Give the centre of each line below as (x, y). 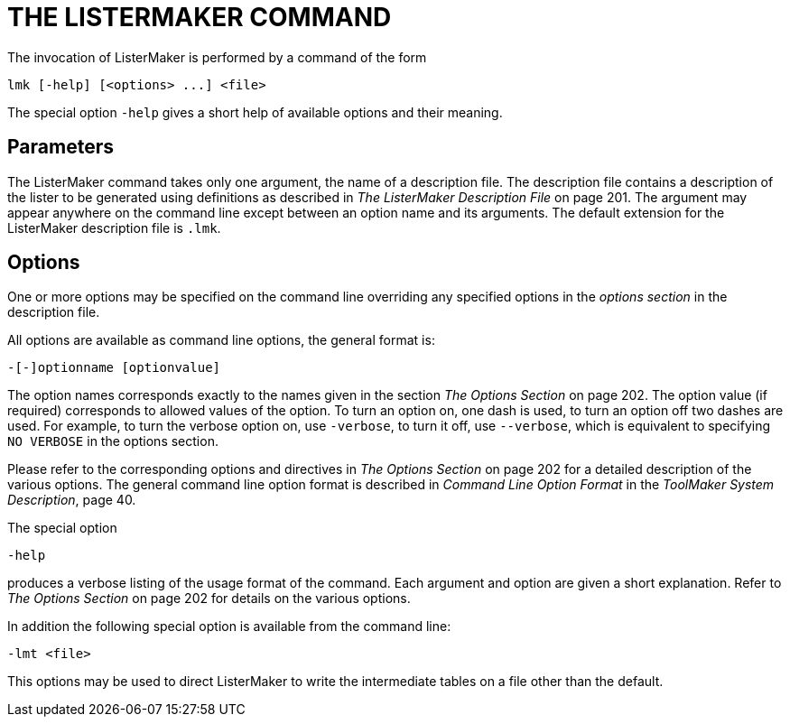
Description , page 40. (72, 500)
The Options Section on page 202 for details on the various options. (209, 599)
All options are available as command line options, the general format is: (221, 340)
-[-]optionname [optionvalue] (114, 368)
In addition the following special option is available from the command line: (229, 627)
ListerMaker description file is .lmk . (114, 227)
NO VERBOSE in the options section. (113, 441)
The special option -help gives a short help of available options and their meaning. (255, 112)
